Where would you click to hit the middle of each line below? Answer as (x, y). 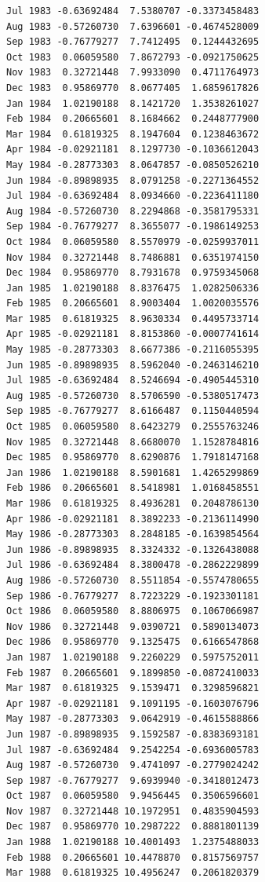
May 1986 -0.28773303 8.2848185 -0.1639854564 (133, 534)
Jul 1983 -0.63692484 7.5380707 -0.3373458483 (133, 11)
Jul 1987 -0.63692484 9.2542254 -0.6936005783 (133, 750)
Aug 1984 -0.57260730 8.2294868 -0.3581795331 (133, 211)
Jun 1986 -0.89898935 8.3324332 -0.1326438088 (133, 549)
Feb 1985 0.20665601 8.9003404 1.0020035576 (133, 304)
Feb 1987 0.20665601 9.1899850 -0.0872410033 (133, 673)
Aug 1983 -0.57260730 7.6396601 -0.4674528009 (133, 26)
